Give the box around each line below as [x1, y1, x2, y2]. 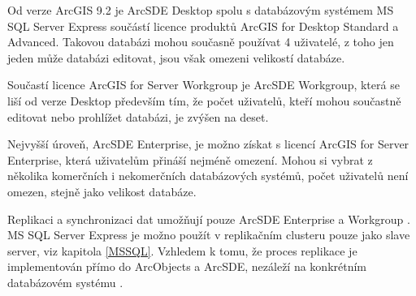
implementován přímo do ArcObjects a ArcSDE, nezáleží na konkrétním [7, 258, 367, 275]
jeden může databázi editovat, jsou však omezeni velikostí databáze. [7, 49, 345, 66]
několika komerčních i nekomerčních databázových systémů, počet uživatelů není [7, 167, 409, 184]
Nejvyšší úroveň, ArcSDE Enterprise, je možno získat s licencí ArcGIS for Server [7, 135, 409, 152]
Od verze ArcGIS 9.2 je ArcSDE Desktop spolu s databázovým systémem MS [7, 2, 394, 18]
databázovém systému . [7, 273, 123, 290]
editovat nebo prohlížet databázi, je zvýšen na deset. [7, 108, 269, 125]
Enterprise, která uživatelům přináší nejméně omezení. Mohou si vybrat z [7, 151, 373, 168]
